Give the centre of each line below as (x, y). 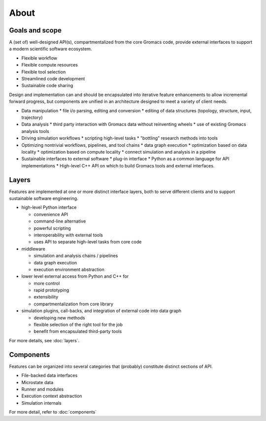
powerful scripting (52, 228)
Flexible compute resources (50, 65)
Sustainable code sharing (47, 86)
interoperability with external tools (68, 235)
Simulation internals (41, 403)
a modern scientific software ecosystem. (50, 49)
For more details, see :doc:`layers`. (44, 340)
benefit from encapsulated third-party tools (78, 331)
